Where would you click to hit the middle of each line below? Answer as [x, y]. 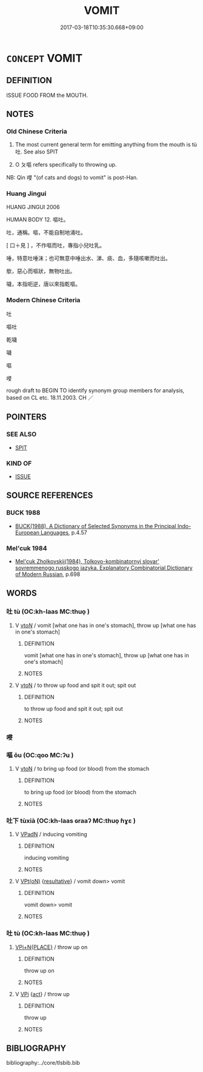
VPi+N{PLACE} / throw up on [51, 947]
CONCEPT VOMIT [45, 58]
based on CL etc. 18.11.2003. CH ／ [50, 398]
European [27, 532]
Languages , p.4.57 [64, 532]
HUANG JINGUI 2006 [33, 207]
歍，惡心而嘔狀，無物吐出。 [41, 271]
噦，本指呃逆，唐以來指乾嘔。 [43, 284]
